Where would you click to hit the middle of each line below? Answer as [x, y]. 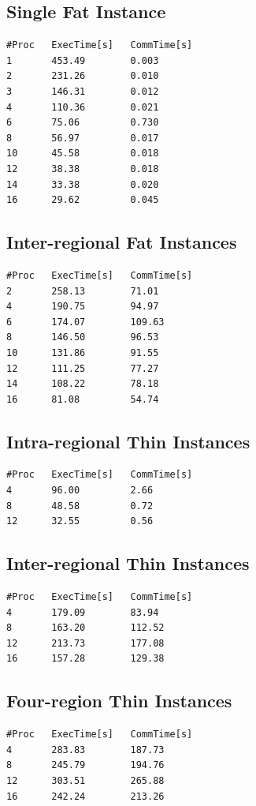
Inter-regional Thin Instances [128, 563]
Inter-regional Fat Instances [122, 242]
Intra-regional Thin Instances [128, 441]
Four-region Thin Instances [119, 701]
